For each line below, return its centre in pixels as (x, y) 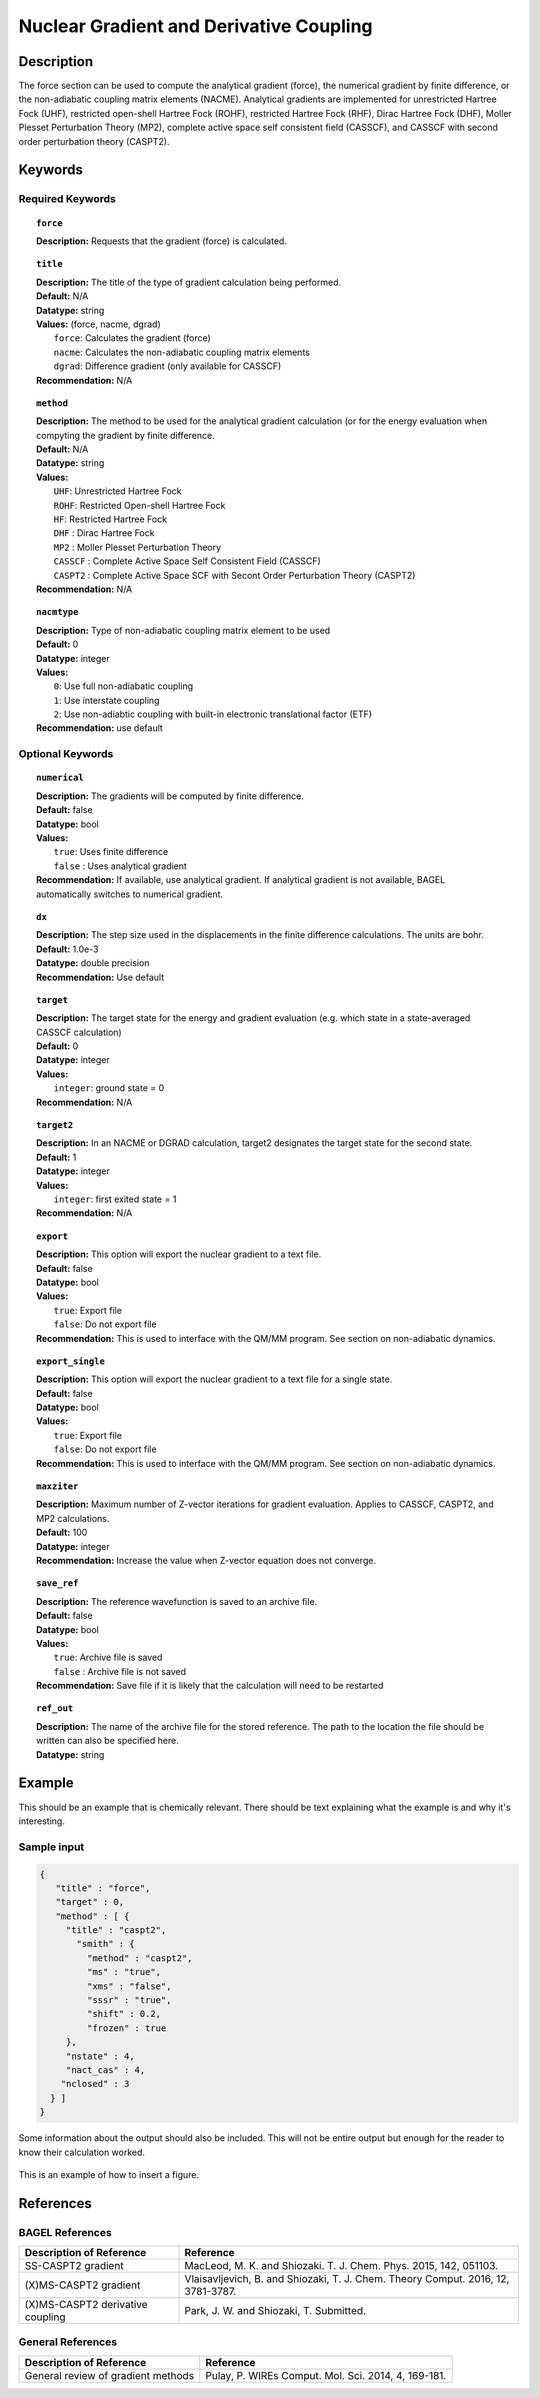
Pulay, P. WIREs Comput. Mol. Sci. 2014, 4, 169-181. (326, 2375)
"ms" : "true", (124, 1972)
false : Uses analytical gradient (120, 866)
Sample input (51, 1847)
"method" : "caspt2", (140, 1958)
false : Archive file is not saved (120, 1671)
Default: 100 (62, 1532)
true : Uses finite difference (111, 852)
